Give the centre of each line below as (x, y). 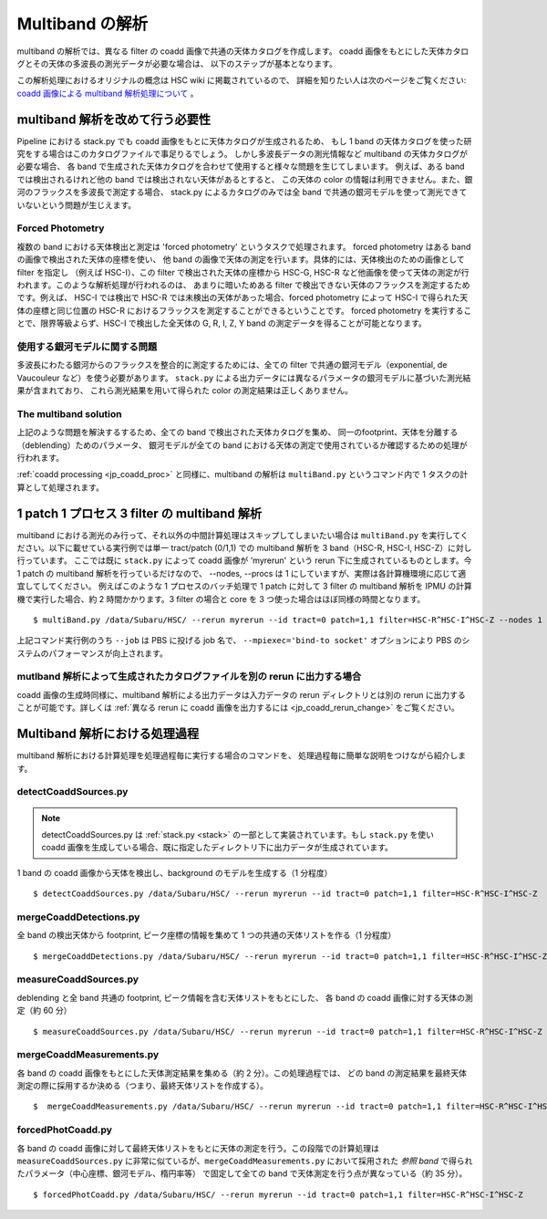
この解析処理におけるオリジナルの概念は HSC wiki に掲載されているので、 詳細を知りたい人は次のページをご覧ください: (242, 80)
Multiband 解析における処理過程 (108, 734)
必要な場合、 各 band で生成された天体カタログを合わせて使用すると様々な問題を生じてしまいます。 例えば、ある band (241, 167)
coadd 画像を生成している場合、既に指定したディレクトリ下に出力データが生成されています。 (217, 848)
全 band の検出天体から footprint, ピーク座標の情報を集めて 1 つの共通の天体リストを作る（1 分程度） (206, 935)
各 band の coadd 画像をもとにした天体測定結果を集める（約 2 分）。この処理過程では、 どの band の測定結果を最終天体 (242, 1073)
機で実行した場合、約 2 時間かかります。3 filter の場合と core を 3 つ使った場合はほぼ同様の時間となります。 (221, 599)
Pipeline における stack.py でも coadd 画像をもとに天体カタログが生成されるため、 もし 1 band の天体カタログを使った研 (244, 141)
